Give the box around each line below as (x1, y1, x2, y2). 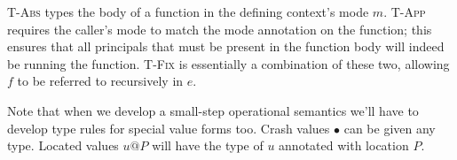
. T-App (383, 3, 426, 20)
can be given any (343, 118, 436, 137)
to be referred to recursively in (17, 72, 184, 90)
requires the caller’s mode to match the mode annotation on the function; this (7, 19, 432, 38)
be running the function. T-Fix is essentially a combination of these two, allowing (7, 54, 450, 72)
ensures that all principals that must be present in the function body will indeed (7, 37, 445, 56)
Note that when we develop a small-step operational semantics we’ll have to (7, 101, 419, 119)
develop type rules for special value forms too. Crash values (7, 118, 330, 137)
